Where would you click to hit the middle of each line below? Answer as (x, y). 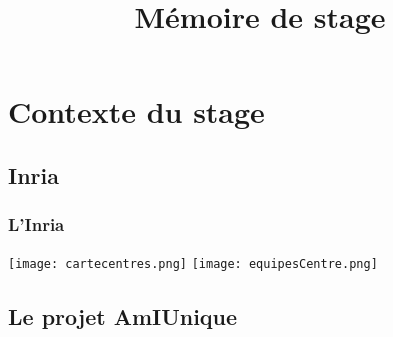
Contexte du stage (136, 111)
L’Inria (36, 224)
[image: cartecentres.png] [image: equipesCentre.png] (193, 263)
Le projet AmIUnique (123, 315)
